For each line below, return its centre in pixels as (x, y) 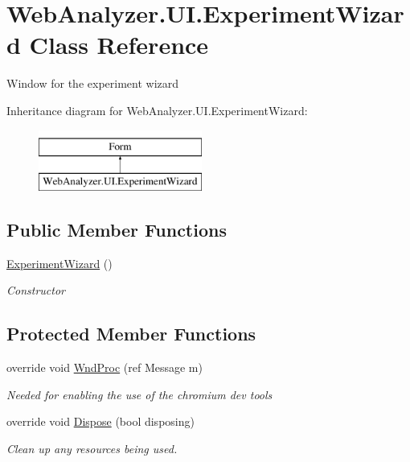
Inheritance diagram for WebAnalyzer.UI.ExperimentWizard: (157, 110)
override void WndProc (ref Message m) (105, 367)
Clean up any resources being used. (92, 449)
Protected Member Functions (131, 334)
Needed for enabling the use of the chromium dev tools (139, 394)
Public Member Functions (117, 230)
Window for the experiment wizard (93, 83)
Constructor (36, 290)
